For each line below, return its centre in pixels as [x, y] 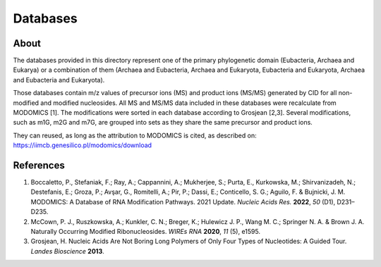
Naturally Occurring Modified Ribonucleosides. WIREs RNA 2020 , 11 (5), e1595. [146, 232]
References [39, 165]
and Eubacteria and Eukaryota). [59, 80]
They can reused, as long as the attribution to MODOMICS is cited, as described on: [135, 135]
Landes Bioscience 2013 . [68, 251]
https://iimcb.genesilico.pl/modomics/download [82, 145]
